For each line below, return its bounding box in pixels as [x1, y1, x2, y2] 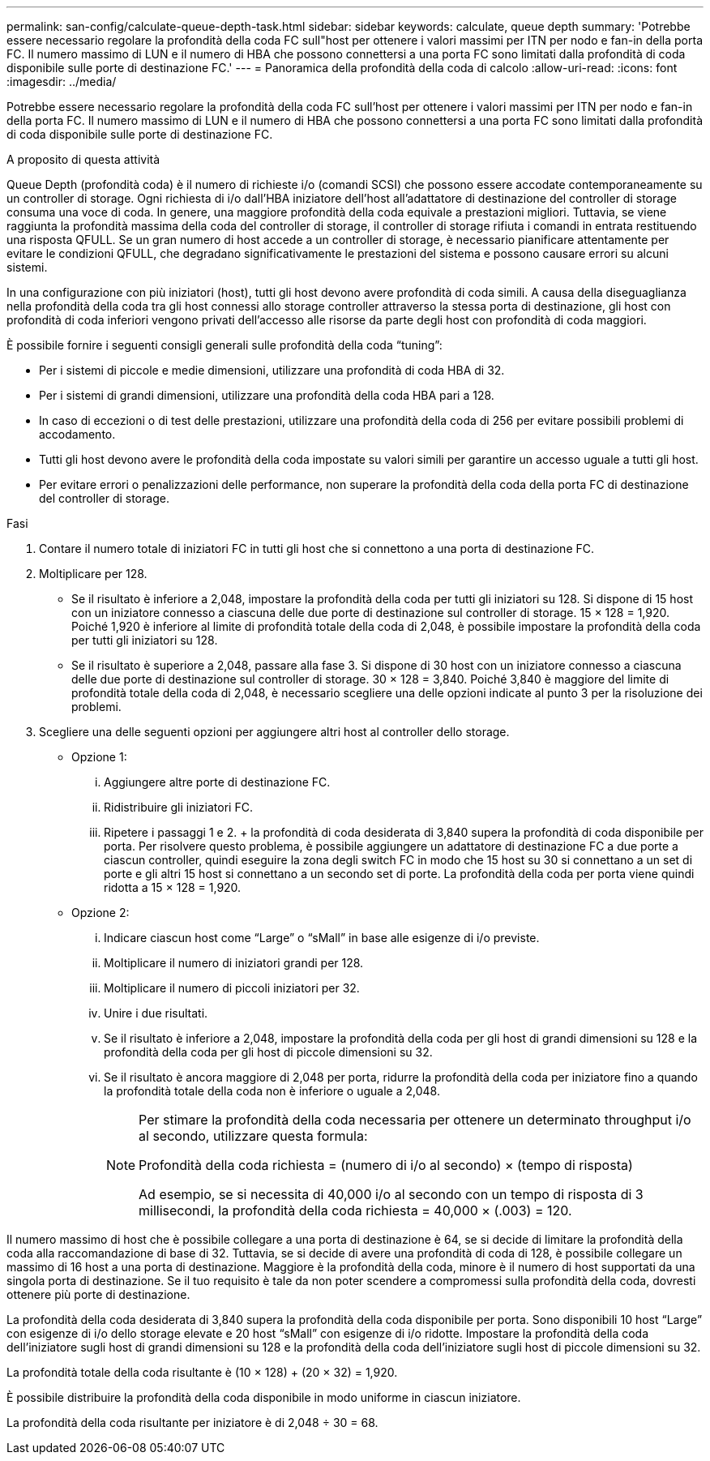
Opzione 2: [71, 906, 130, 919]
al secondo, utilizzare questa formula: [139, 1128, 368, 1144]
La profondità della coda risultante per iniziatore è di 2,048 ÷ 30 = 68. [6, 1416, 379, 1429]
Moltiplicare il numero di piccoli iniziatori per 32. [104, 981, 360, 995]
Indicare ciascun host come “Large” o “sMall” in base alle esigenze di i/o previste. [104, 931, 540, 945]
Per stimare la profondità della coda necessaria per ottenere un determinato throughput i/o [139, 1112, 691, 1128]
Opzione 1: [71, 750, 127, 764]
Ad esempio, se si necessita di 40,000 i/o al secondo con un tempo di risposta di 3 [139, 1186, 644, 1202]
